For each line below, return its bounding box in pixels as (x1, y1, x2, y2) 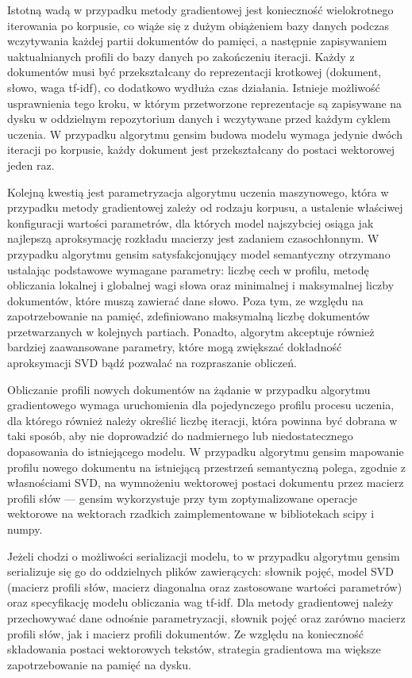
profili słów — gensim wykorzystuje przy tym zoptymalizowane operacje (7, 489, 357, 506)
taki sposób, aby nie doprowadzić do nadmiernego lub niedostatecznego (7, 427, 353, 444)
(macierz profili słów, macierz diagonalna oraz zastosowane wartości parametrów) (7, 578, 402, 595)
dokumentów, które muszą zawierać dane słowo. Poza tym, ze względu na (7, 292, 364, 308)
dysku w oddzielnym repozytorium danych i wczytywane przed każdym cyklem (7, 110, 391, 127)
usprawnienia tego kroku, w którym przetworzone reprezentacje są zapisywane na (7, 94, 402, 111)
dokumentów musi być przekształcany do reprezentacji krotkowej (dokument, (7, 63, 382, 80)
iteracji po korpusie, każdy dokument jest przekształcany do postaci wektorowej (7, 141, 395, 158)
